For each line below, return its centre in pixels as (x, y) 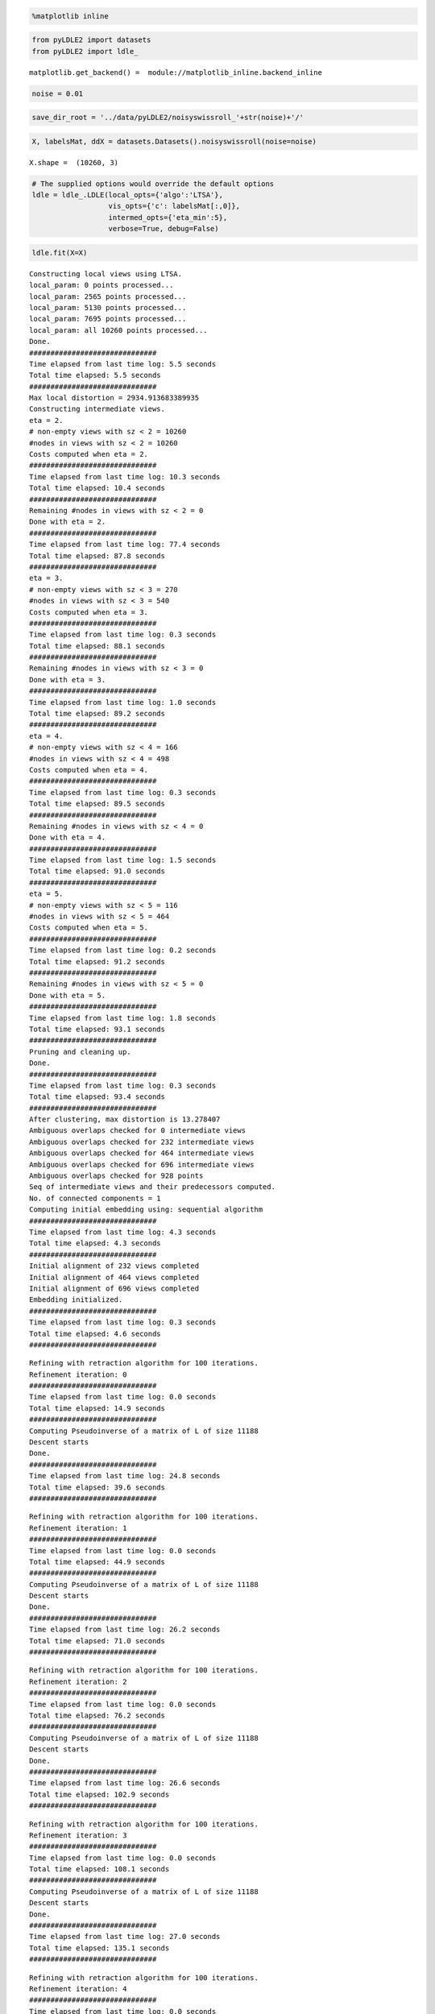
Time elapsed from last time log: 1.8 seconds (123, 1018)
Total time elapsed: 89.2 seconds (97, 714)
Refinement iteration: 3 (78, 1835)
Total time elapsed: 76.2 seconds (97, 1716)
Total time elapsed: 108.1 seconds (99, 1869)
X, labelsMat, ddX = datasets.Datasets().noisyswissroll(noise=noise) (174, 141)
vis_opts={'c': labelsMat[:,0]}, (174, 206)
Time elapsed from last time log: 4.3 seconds (123, 1232)
